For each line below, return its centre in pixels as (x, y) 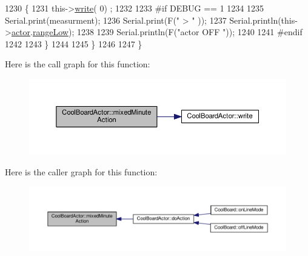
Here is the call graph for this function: (78, 64)
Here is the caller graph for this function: (81, 172)
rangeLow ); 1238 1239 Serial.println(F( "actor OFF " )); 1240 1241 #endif (167, 32)
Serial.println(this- (263, 20)
